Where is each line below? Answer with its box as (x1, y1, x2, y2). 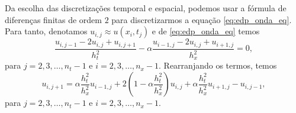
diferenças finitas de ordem (5, 13, 102, 25)
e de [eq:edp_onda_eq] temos (152, 25, 260, 37)
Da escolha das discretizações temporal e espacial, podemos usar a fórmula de (5, 2, 287, 14)
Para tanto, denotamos (5, 25, 88, 37)
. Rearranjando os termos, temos (159, 59, 277, 72)
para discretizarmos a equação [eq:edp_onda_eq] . (111, 13, 292, 25)
